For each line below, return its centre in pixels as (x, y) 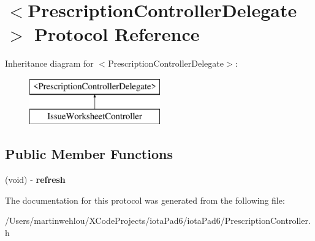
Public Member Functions (89, 154)
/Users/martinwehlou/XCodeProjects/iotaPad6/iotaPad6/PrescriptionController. (158, 221)
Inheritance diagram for (49, 63)
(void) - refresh (35, 180)
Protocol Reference (117, 34)
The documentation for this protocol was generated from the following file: (145, 200)
